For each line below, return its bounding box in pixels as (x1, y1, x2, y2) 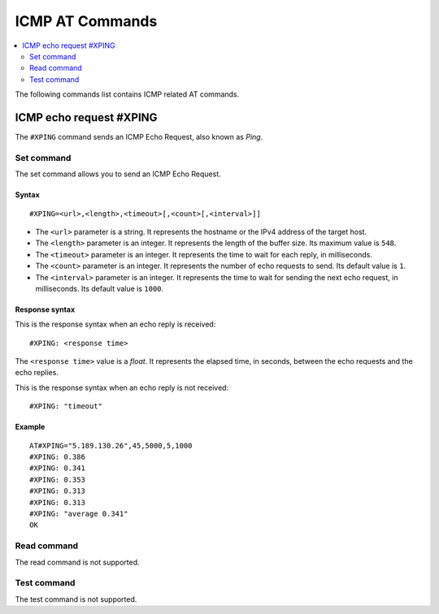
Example (15, 422, 46, 432)
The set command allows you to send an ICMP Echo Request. (15, 169, 221, 179)
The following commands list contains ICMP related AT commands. (15, 89, 240, 99)
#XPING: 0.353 (29, 475, 85, 484)
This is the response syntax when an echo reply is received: (15, 319, 216, 329)
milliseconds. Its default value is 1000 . (35, 283, 164, 293)
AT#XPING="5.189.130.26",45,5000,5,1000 (29, 441, 193, 450)
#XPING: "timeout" (29, 402, 103, 411)
